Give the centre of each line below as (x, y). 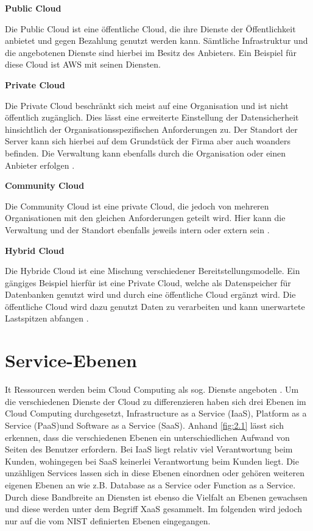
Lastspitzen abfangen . (47, 318)
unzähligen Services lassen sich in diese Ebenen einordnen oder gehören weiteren (155, 473)
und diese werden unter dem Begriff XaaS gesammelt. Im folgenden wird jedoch (154, 509)
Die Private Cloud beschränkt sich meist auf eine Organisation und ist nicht (147, 105)
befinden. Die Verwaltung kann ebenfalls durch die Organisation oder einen (146, 153)
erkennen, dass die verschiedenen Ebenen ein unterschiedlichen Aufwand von (147, 437)
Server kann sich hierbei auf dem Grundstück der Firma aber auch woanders (148, 141)
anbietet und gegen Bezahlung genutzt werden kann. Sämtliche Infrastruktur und (156, 40)
